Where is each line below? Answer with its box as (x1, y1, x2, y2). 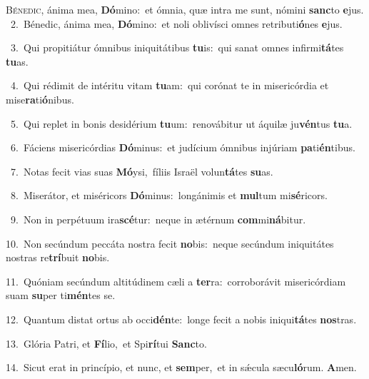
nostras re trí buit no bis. (6, 250, 110, 265)
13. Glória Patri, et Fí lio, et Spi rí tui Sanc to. (6, 335, 207, 350)
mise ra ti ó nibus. (6, 91, 74, 106)
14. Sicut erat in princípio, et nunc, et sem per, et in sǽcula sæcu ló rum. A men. (6, 360, 357, 375)
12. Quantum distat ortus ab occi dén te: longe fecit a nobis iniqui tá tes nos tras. (6, 311, 357, 326)
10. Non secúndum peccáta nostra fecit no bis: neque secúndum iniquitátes (6, 236, 334, 251)
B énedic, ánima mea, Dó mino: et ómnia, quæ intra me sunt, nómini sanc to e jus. (6, 2, 364, 16)
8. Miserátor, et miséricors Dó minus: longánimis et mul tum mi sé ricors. (10, 188, 328, 203)
